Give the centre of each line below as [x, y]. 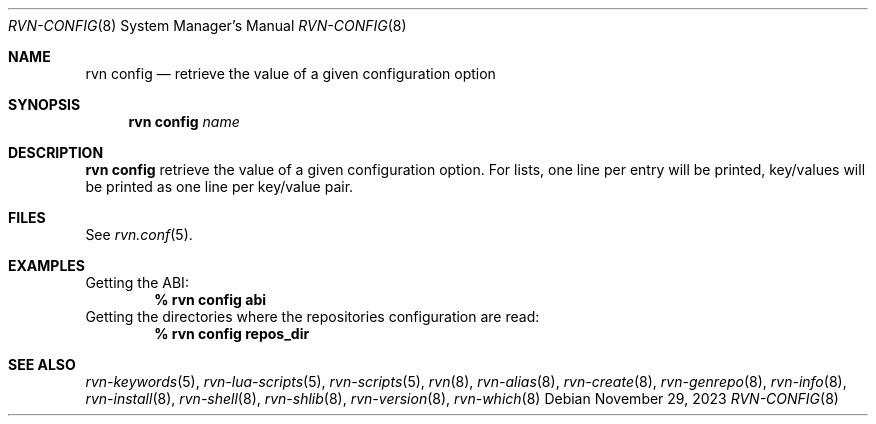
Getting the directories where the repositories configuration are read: [312, 316]
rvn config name [184, 121]
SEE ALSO [42, 364]
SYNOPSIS [44, 104]
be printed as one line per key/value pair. [219, 186]
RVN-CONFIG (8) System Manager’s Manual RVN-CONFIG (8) [207, 25]
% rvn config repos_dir [232, 333]
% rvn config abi [210, 299]
